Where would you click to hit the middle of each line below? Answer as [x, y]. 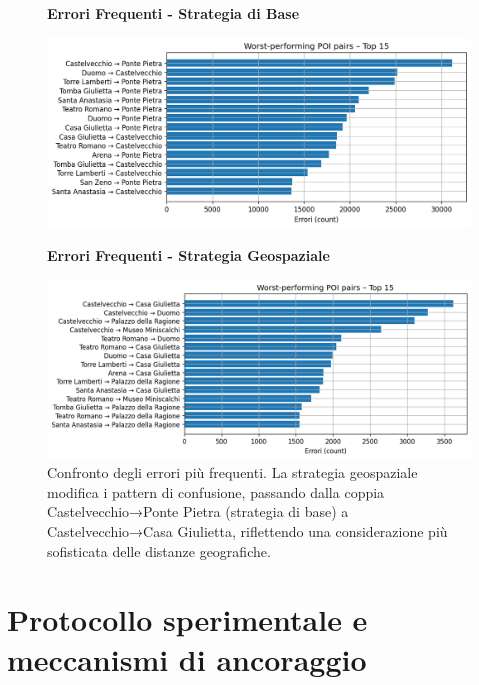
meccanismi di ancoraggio [187, 658]
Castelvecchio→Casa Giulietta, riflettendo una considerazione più [247, 531]
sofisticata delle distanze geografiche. [159, 550]
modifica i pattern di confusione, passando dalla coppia [216, 491]
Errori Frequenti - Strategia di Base [173, 13]
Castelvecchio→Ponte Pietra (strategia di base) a [198, 511]
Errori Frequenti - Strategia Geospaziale [188, 255]
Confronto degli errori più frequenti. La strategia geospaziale [232, 472]
